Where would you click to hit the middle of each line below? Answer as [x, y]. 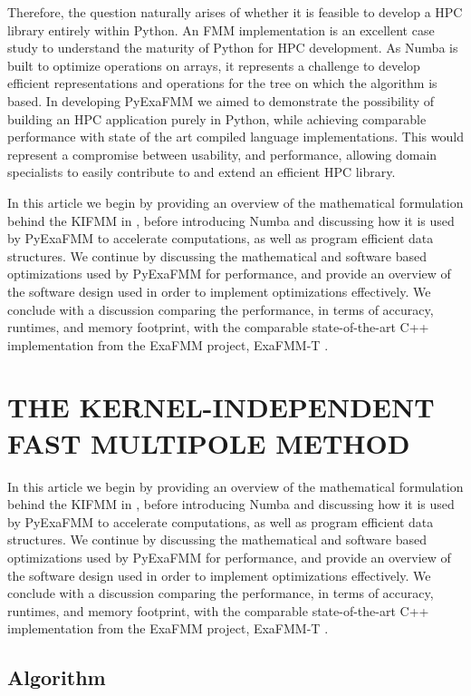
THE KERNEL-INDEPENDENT [221, 407]
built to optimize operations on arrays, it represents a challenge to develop [214, 65]
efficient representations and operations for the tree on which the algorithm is [222, 83]
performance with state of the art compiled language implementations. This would [235, 137]
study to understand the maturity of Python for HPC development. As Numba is [233, 48]
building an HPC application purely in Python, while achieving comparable [217, 118]
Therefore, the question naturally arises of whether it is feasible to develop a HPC [235, 12]
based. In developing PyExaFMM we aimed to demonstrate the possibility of [221, 100]
